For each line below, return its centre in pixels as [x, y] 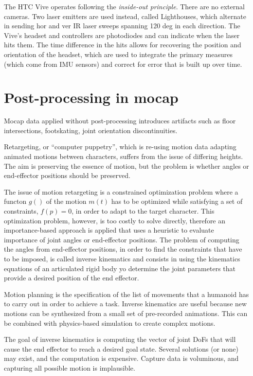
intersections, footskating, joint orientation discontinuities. [91, 130]
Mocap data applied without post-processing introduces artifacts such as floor [120, 121]
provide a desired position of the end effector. [72, 278]
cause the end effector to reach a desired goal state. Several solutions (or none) [121, 348]
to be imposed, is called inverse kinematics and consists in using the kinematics [122, 258]
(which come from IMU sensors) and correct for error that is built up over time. [123, 64]
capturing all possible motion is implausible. [70, 367]
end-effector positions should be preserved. [67, 175]
